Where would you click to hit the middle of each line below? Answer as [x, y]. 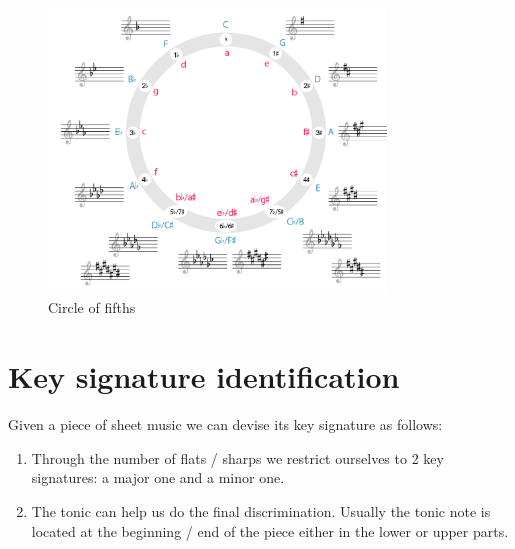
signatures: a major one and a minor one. [158, 477]
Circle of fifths [92, 307]
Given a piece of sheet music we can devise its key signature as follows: [225, 424]
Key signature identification [204, 376]
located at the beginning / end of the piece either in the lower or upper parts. [270, 530]
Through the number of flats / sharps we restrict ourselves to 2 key [237, 457]
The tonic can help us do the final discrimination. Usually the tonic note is [261, 510]
